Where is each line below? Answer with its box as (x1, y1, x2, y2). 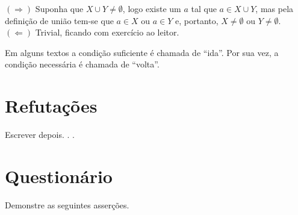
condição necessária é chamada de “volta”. (5, 58, 160, 70)
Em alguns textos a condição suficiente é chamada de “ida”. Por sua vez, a (5, 46, 279, 58)
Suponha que (35, 2, 84, 14)
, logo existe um (122, 2, 181, 14)
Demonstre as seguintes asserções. (5, 198, 129, 211)
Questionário (5, 163, 113, 188)
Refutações (5, 93, 98, 118)
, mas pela (255, 2, 294, 14)
